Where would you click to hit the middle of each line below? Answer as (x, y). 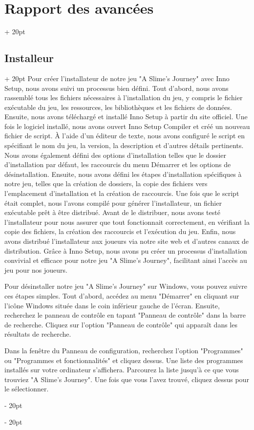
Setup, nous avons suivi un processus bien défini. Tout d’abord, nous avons (116, 88)
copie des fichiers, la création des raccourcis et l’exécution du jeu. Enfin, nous (120, 231)
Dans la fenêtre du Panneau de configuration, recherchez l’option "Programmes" (124, 350)
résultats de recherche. (38, 334)
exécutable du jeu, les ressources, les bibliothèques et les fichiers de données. (118, 107)
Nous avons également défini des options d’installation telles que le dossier (116, 155)
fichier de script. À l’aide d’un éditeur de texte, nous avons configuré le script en (125, 136)
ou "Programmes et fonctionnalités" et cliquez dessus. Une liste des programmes (124, 360)
